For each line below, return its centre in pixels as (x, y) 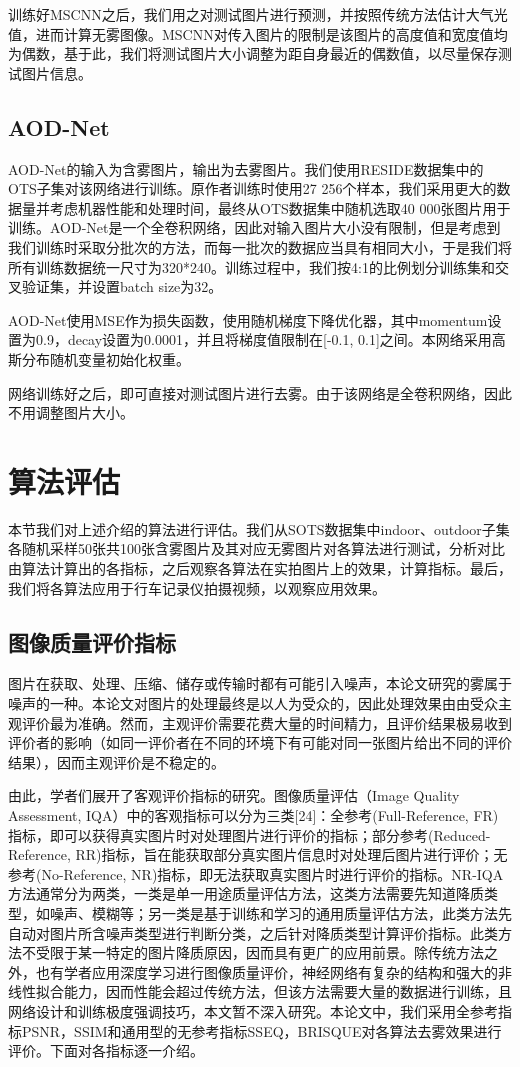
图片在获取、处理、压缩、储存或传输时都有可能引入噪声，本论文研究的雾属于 (260, 683)
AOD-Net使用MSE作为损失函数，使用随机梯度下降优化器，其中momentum (248, 319)
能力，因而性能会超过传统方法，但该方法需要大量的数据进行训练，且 (287, 991)
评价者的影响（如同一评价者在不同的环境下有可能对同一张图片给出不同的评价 (260, 742)
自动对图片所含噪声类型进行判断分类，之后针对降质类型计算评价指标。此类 (253, 932)
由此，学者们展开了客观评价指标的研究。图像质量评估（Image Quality (234, 795)
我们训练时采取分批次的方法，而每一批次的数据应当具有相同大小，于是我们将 (260, 246)
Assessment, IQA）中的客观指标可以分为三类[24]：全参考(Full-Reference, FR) (253, 814)
